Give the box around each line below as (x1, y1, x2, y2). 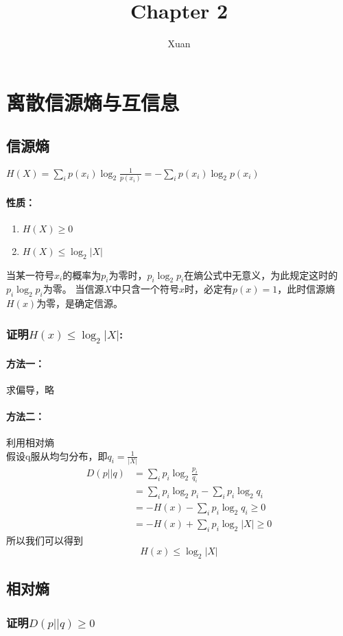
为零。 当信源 (43, 282, 104, 296)
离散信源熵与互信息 (6, 88, 180, 116)
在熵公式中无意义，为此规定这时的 (184, 267, 338, 282)
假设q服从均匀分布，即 (6, 448, 108, 463)
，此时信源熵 (277, 282, 335, 296)
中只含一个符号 (112, 282, 180, 296)
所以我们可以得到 (6, 533, 83, 547)
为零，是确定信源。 (36, 296, 123, 310)
